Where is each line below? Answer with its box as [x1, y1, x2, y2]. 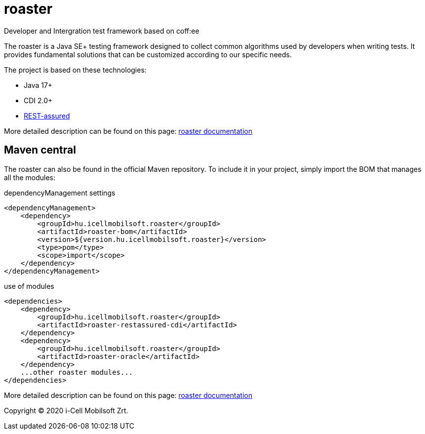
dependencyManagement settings [4, 188, 116, 197]
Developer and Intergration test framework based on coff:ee [4, 26, 199, 35]
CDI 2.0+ [24, 96, 53, 105]
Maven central [4, 144, 76, 157]
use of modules [4, 281, 54, 290]
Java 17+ [24, 80, 53, 89]
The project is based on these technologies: [4, 65, 147, 74]
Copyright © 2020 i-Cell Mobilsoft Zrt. [4, 406, 128, 415]
